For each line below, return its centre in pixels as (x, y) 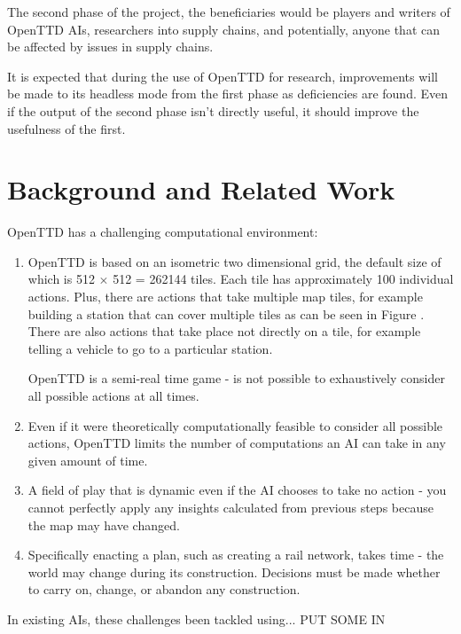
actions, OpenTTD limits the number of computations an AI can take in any (237, 443)
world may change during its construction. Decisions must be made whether (234, 571)
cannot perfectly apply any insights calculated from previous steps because (230, 507)
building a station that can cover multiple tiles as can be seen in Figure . (226, 313)
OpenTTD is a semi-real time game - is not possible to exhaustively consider (236, 378)
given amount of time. (88, 460)
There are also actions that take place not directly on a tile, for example (224, 331)
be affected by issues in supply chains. (110, 47)
